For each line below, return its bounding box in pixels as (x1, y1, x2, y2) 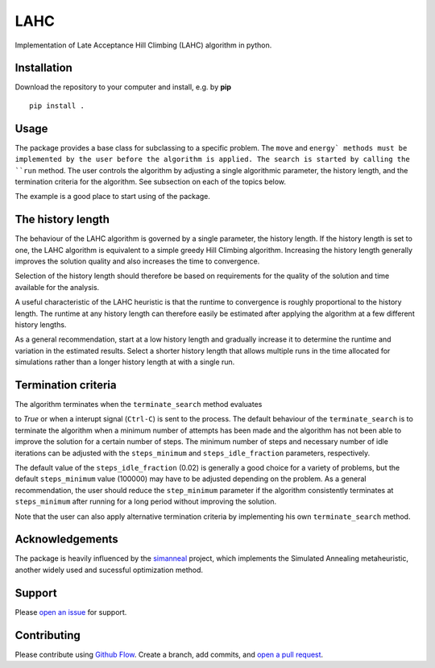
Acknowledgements (14, 533, 118, 546)
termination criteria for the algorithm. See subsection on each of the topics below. (14, 176, 286, 186)
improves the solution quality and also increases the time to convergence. (14, 256, 260, 266)
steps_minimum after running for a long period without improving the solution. (14, 496, 277, 507)
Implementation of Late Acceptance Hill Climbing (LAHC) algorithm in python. (14, 40, 272, 50)
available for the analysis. (14, 282, 100, 292)
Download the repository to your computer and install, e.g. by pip (14, 82, 232, 92)
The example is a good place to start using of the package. (14, 192, 211, 201)
